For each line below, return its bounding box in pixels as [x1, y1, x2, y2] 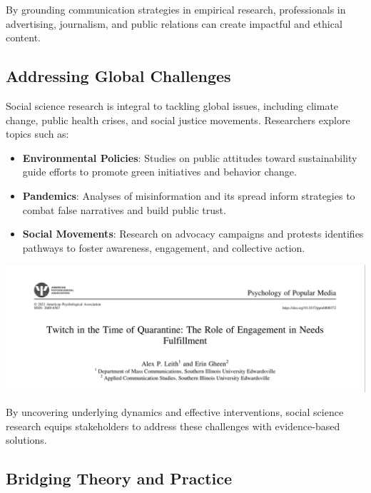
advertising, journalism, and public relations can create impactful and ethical [6, 16, 342, 31]
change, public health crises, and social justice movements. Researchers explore [6, 112, 350, 127]
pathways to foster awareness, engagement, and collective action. [22, 240, 305, 255]
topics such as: [6, 126, 69, 141]
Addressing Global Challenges [6, 65, 231, 87]
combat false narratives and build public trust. [22, 202, 226, 217]
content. [6, 30, 41, 45]
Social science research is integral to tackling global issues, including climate [6, 98, 339, 113]
